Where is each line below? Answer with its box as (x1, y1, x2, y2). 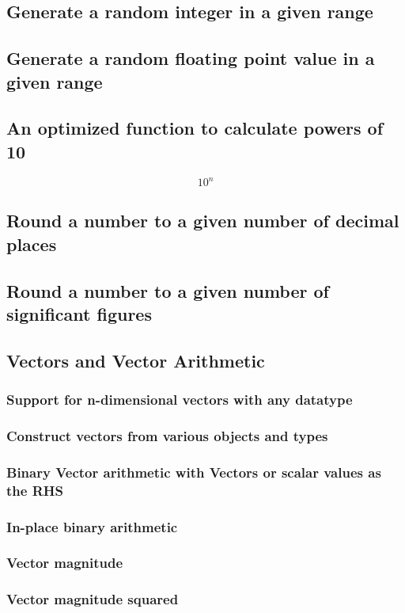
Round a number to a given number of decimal (6, 208, 399, 233)
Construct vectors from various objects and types (6, 425, 328, 445)
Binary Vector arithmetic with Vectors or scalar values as (6, 462, 381, 482)
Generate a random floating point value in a (6, 46, 375, 70)
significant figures (6, 302, 152, 326)
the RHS (6, 480, 63, 500)
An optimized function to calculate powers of (6, 116, 384, 140)
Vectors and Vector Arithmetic (6, 348, 265, 372)
